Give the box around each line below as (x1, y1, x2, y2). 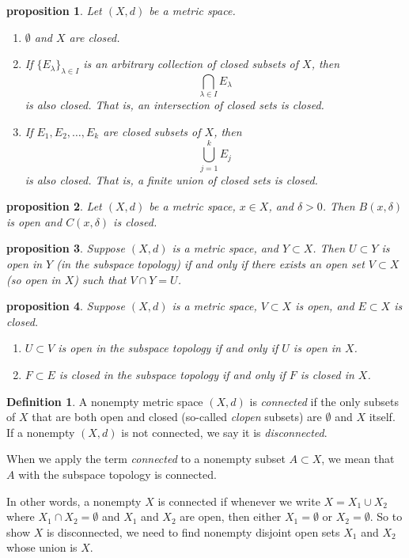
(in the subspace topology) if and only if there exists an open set (56, 256, 365, 271)
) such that (74, 271, 127, 287)
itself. (369, 408, 396, 425)
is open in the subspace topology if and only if (58, 340, 278, 356)
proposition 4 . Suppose (6, 298, 125, 314)
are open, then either (180, 508, 282, 525)
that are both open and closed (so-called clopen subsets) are (32, 408, 322, 425)
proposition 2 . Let (6, 198, 102, 214)
